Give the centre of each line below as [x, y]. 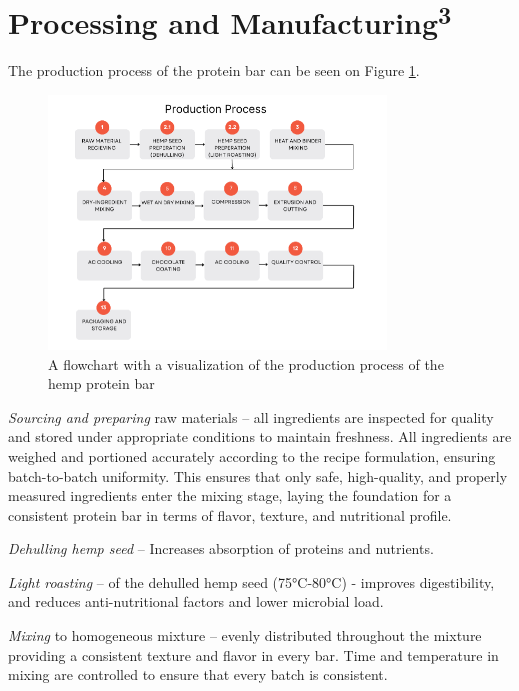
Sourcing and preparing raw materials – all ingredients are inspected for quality [251, 416]
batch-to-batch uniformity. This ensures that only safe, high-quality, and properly [258, 475]
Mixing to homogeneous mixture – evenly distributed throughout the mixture [245, 635]
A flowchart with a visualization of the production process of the [246, 363]
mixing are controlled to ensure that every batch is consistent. [198, 674]
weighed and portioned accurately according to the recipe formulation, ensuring [252, 455]
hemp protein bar [101, 383]
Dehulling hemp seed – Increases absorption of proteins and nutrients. [221, 548]
